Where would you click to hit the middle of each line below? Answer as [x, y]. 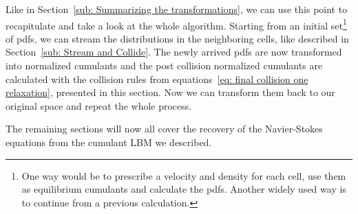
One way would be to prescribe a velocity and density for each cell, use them [184, 175]
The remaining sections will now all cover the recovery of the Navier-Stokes [164, 129]
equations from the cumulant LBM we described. [109, 142]
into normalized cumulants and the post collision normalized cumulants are [164, 66]
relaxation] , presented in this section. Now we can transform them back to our [170, 92]
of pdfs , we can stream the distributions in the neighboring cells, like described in [177, 38]
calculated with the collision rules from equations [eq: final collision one [157, 79]
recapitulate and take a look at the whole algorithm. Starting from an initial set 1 [176, 24]
